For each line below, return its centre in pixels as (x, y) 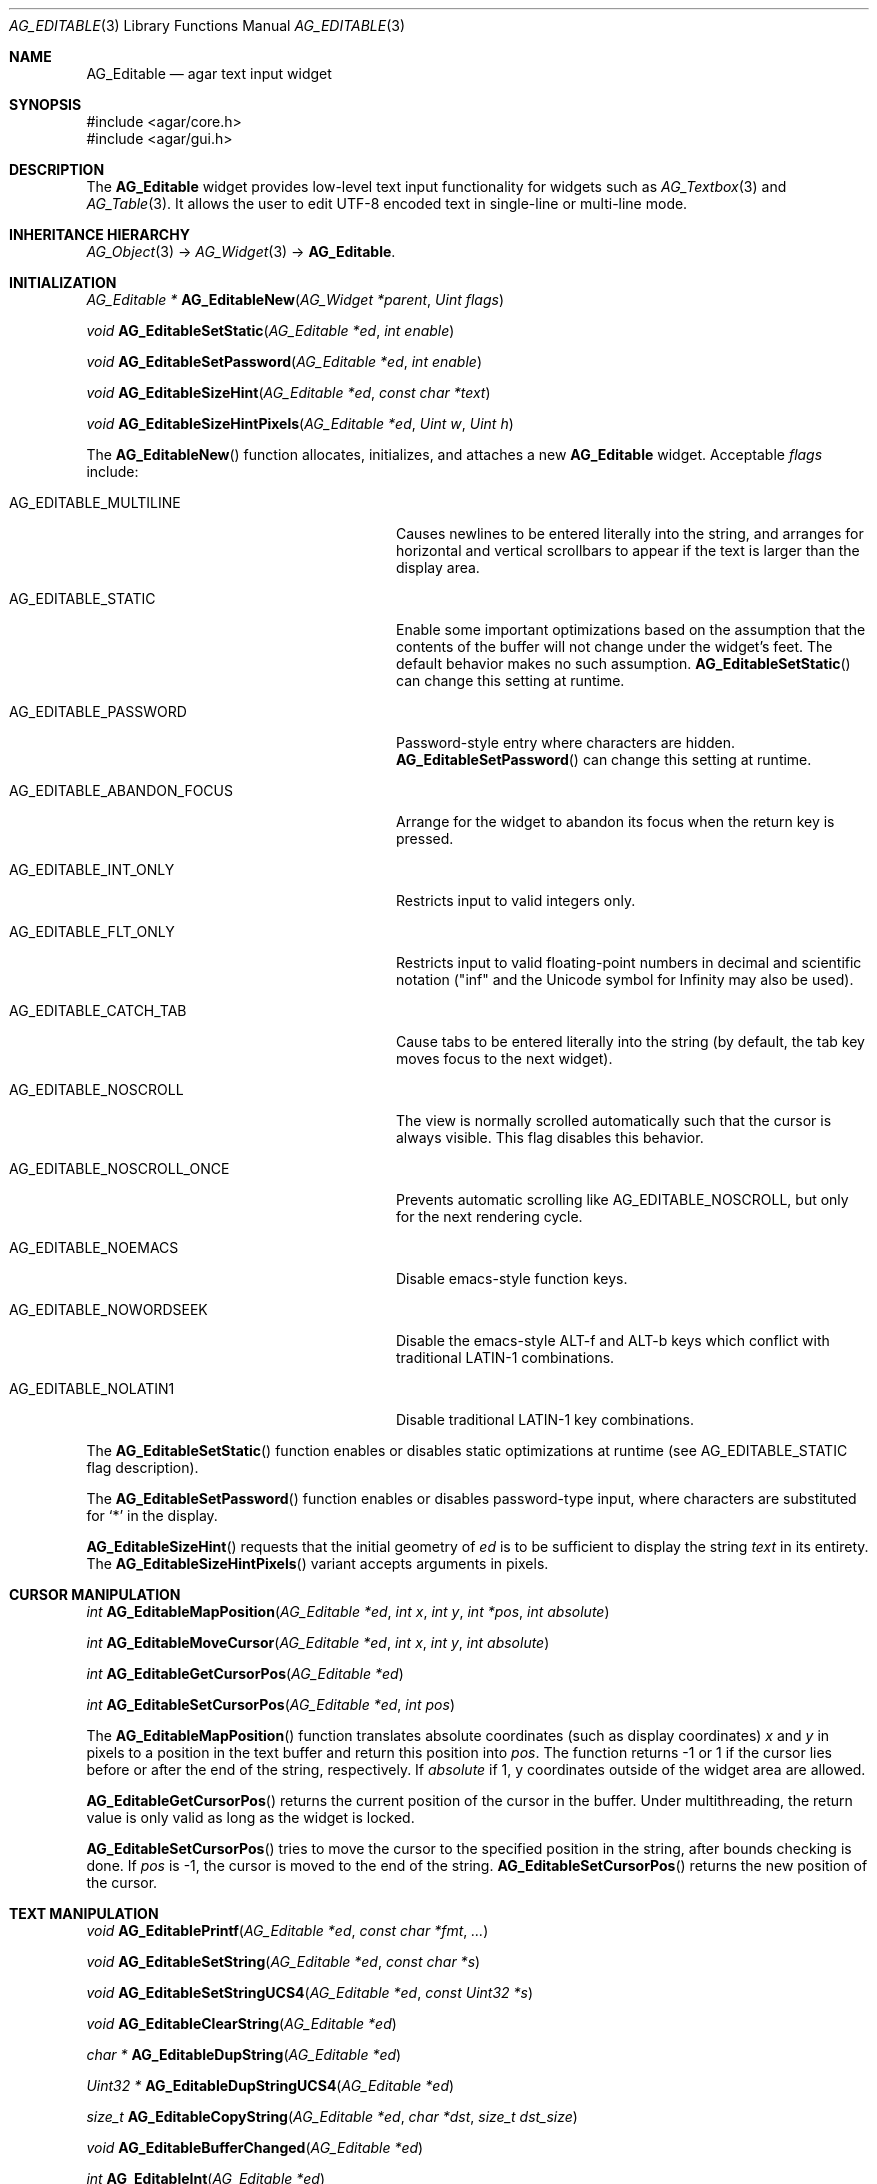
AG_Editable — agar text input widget (209, 73)
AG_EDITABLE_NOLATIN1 (92, 1388)
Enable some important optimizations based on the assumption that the (631, 629)
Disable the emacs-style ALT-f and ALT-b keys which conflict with (613, 1340)
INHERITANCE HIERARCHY (99, 234)
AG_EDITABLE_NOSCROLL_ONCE (119, 1168)
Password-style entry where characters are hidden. (565, 742)
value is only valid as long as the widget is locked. (250, 1817)
